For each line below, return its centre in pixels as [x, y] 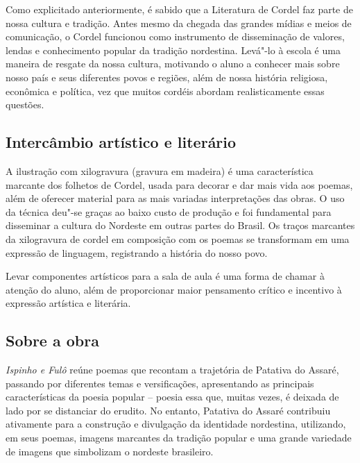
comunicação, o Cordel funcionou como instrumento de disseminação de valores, [175, 36]
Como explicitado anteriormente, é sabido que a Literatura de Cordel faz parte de [179, 9]
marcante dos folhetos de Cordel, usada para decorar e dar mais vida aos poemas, [179, 184]
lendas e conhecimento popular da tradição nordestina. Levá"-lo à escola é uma [173, 50]
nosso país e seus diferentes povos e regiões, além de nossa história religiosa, [167, 77]
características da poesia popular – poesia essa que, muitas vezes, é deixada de [172, 397]
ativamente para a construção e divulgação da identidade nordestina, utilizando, [176, 424]
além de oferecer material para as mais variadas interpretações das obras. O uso [175, 198]
